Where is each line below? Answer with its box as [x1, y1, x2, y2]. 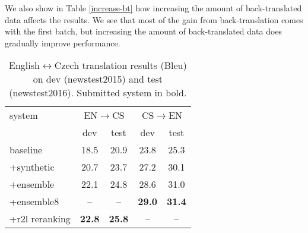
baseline [9, 143, 43, 157]
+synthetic [9, 160, 55, 174]
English [9, 58, 40, 73]
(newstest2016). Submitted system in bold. [9, 86, 187, 100]
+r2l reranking [9, 212, 71, 226]
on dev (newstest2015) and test [33, 72, 163, 86]
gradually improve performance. [5, 36, 120, 49]
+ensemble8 [9, 194, 59, 209]
